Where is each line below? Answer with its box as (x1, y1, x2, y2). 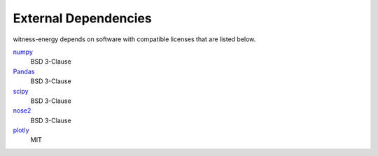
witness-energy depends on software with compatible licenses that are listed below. (13, 35, 256, 43)
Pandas (13, 67, 35, 76)
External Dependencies (13, 10, 152, 26)
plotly (13, 126, 29, 134)
